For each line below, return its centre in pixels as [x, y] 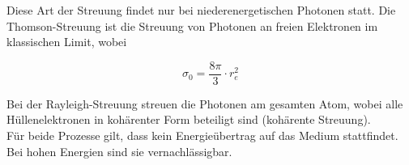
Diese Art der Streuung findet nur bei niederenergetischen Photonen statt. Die [201, 10]
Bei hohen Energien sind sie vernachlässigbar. [119, 151]
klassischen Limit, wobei [67, 42]
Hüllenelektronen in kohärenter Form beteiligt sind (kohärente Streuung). [189, 119]
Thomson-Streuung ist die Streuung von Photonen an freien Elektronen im [192, 25]
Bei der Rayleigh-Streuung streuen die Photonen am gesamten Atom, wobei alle [205, 103]
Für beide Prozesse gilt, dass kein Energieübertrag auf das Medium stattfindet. [202, 135]
